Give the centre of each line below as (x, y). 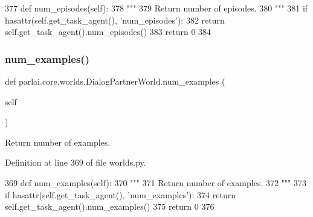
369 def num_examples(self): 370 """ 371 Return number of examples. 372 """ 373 (156, 182)
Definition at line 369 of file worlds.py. (76, 162)
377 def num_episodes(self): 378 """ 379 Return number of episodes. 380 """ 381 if (156, 8)
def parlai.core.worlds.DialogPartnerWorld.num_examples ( (115, 81)
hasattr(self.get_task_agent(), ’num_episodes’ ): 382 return (115, 20)
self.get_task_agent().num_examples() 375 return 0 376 (110, 206)
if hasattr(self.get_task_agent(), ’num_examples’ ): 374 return (120, 194)
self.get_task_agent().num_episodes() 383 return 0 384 (108, 32)
